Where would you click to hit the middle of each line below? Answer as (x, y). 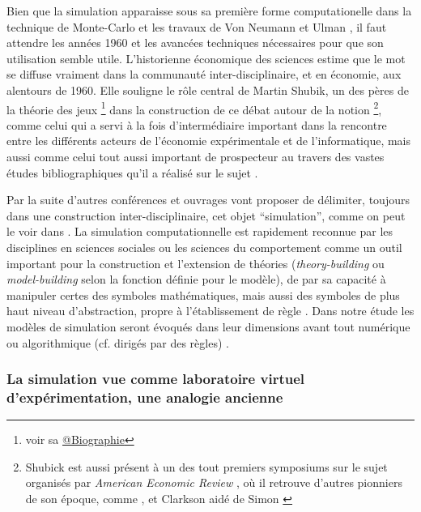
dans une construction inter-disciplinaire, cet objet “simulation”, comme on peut (206, 215)
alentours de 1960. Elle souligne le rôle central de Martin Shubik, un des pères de (208, 90)
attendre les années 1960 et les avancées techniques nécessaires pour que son (195, 43)
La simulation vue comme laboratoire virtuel (156, 379)
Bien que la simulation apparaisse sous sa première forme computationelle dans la (209, 11)
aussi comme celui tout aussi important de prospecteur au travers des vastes (196, 156)
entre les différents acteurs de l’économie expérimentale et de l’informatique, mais (208, 141)
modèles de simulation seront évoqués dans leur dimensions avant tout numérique (208, 326)
